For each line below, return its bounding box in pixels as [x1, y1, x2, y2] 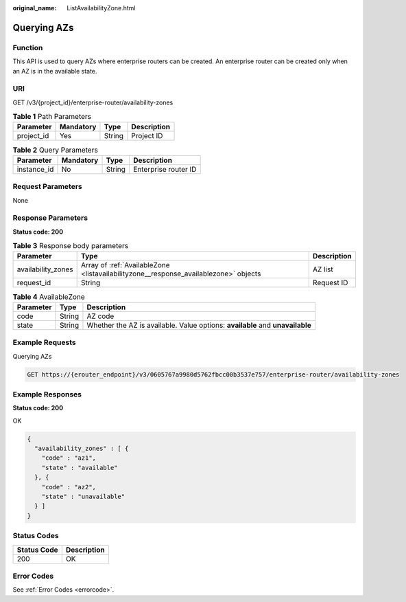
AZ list [312, 265, 333, 274]
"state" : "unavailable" [41, 493, 126, 501]
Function [12, 43, 43, 52]
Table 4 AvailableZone [12, 292, 85, 302]
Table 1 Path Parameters [12, 112, 92, 122]
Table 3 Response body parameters [12, 241, 129, 251]
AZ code [86, 311, 115, 321]
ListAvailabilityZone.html [67, 4, 136, 12]
